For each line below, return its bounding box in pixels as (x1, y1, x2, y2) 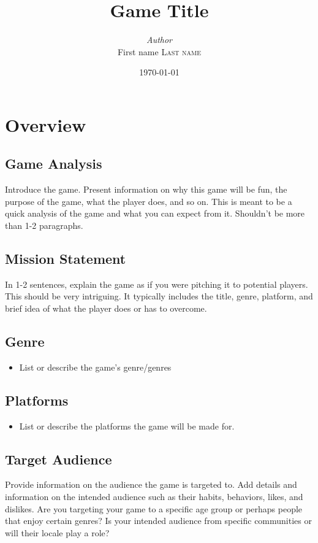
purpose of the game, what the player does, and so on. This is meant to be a (5, 194, 292, 207)
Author (146, 33, 173, 46)
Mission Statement (5, 249, 126, 268)
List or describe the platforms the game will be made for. (19, 419, 235, 432)
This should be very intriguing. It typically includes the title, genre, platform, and (5, 290, 313, 302)
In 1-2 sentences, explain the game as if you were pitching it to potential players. (5, 277, 308, 290)
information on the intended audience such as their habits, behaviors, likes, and (5, 490, 303, 503)
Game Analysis (5, 154, 102, 173)
